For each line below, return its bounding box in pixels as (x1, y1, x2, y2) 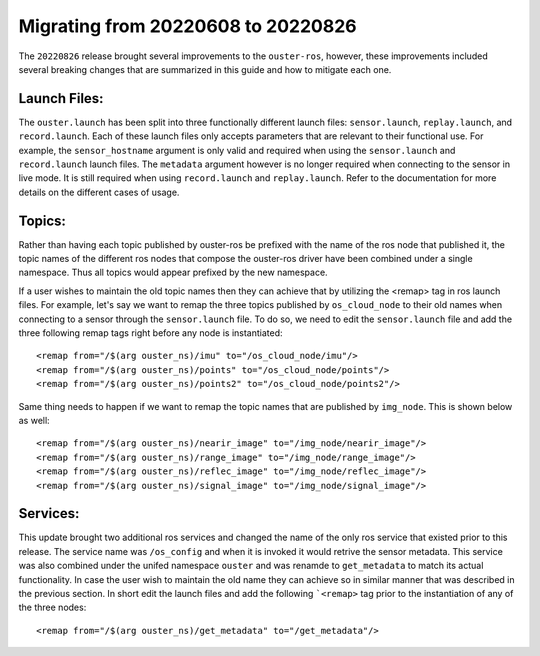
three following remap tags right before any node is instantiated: (18, 327, 284, 339)
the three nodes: (18, 601, 87, 614)
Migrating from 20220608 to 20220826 (18, 15, 357, 37)
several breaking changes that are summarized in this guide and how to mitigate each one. (18, 63, 392, 75)
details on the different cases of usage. (18, 186, 180, 198)
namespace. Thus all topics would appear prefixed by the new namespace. (18, 266, 329, 279)
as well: (18, 415, 50, 426)
